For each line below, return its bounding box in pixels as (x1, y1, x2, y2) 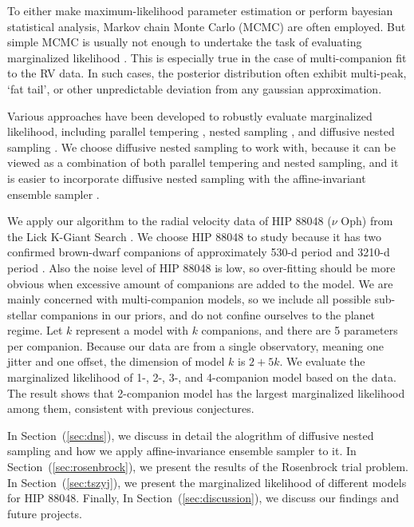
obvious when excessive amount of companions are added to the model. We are (7, 275, 393, 291)
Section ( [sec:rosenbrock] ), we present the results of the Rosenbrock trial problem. (7, 458, 408, 475)
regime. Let (7, 322, 63, 339)
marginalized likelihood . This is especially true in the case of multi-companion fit (7, 49, 407, 65)
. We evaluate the (279, 353, 365, 370)
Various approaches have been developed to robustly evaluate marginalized (7, 107, 373, 124)
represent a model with (76, 322, 188, 339)
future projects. (7, 505, 82, 521)
